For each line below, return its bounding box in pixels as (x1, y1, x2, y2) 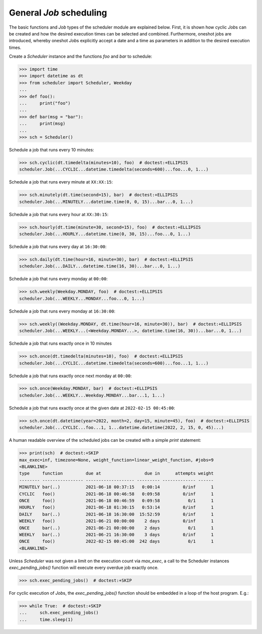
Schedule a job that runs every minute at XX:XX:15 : (9, 179, 113, 185)
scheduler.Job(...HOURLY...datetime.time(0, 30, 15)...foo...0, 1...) (19, 231, 191, 237)
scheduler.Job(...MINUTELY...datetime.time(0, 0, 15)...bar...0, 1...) (19, 199, 194, 204)
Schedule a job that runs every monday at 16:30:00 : (9, 308, 116, 314)
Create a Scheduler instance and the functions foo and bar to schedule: (9, 53, 152, 59)
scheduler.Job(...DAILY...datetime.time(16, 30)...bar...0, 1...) (19, 264, 180, 269)
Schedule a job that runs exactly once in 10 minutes (9, 340, 112, 347)
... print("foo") (19, 100, 71, 106)
